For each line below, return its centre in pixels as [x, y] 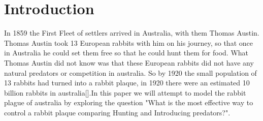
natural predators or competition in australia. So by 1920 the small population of [130, 72]
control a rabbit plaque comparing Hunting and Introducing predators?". [117, 112]
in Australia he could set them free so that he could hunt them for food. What [126, 53]
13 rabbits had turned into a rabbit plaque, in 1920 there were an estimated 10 [127, 83]
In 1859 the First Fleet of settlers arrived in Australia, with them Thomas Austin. [132, 33]
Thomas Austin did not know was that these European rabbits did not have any [129, 62]
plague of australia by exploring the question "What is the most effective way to [129, 102]
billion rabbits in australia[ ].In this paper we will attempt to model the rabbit [125, 92]
